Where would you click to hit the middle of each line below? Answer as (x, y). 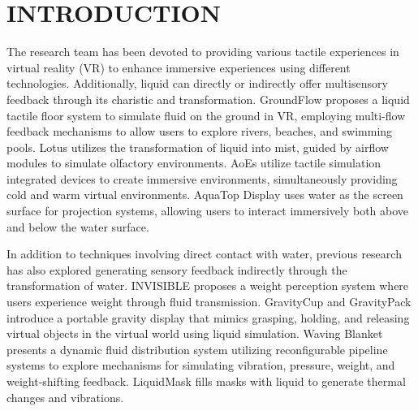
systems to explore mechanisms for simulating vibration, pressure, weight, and (201, 365)
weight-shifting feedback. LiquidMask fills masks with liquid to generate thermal (206, 381)
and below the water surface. (78, 226)
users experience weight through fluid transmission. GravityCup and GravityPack (209, 302)
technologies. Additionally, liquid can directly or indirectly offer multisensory (197, 83)
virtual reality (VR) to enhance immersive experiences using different (179, 67)
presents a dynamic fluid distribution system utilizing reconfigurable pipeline (197, 349)
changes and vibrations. (65, 397)
